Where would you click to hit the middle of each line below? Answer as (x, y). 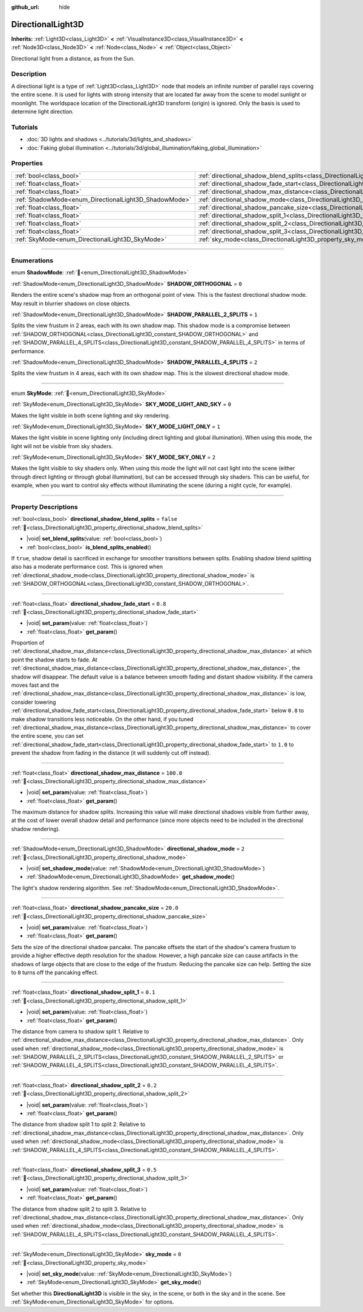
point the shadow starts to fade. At (54, 660)
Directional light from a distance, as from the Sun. (73, 58)
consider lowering (34, 702)
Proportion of (28, 643)
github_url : (25, 7)
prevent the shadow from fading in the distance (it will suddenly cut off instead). (111, 753)
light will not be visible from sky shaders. (62, 446)
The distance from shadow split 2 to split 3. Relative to (79, 1209)
